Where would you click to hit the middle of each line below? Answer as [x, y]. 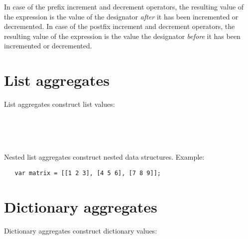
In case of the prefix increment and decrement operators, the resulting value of [124, 6]
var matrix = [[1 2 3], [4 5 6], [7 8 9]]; [88, 173]
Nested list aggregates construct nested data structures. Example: [104, 157]
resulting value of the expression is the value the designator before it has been [122, 36]
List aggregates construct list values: [60, 104]
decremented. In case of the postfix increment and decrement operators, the [120, 26]
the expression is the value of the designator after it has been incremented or [121, 16]
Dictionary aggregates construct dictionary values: [81, 230]
